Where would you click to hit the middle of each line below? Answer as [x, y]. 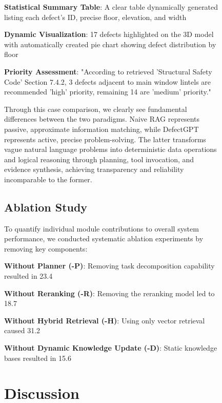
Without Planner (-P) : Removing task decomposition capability [109, 266]
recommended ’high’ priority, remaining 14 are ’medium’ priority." [108, 92]
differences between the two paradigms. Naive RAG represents [102, 119]
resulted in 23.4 [28, 276]
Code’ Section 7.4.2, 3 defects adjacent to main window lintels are [108, 81]
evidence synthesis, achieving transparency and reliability [94, 169]
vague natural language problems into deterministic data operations [110, 149]
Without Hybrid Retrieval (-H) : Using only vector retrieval [105, 320]
